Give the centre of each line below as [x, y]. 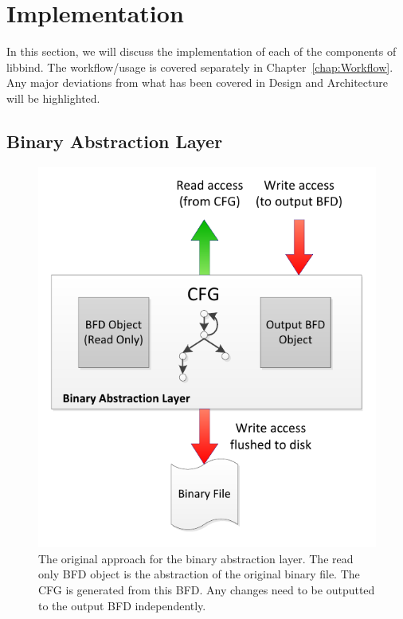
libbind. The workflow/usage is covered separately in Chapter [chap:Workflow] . [200, 67]
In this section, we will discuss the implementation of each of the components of [201, 51]
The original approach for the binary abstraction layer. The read [196, 558]
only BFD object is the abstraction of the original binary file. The [199, 574]
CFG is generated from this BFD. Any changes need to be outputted [207, 589]
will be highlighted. [53, 98]
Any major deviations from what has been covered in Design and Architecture [197, 82]
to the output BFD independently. [122, 605]
